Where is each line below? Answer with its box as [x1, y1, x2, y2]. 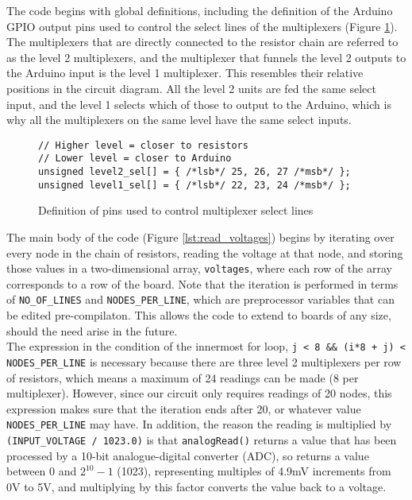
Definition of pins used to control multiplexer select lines [38, 202, 314, 219]
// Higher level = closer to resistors [38, 139, 248, 151]
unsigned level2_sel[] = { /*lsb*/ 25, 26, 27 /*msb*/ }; [38, 166, 351, 178]
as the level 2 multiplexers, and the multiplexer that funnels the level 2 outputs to [6, 48, 406, 65]
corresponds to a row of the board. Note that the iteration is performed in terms [6, 275, 399, 292]
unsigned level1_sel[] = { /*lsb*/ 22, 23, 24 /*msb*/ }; [38, 179, 351, 191]
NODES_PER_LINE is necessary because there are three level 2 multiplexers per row [6, 353, 402, 370]
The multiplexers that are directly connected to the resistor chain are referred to [6, 33, 399, 50]
